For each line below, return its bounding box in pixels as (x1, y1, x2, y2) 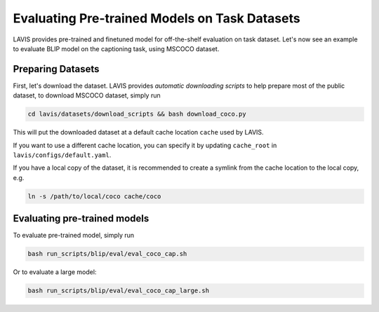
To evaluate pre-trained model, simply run (13, 231, 135, 240)
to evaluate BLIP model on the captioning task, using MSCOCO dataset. (13, 44, 220, 53)
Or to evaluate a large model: (13, 268, 97, 276)
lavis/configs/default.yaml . (13, 151, 112, 159)
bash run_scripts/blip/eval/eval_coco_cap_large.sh (27, 287, 210, 294)
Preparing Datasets (13, 63, 100, 75)
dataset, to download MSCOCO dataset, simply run (13, 91, 161, 100)
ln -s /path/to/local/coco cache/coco (27, 192, 161, 200)
